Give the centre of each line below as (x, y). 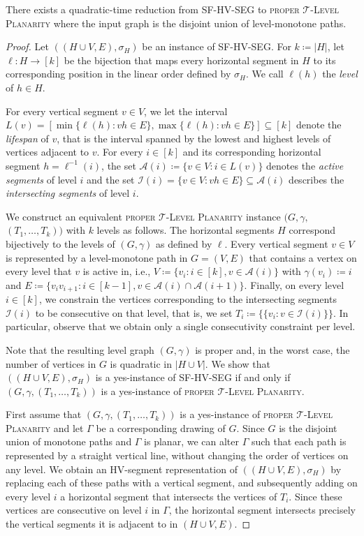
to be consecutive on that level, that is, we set (134, 312)
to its (325, 60)
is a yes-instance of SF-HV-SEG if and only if (193, 377)
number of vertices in (51, 363)
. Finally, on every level (294, 284)
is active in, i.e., (117, 271)
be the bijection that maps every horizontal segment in (181, 60)
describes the (316, 179)
